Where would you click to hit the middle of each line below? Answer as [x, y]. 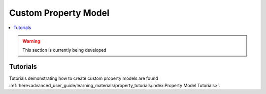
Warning [31, 41]
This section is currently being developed [65, 50]
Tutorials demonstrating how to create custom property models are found [84, 78]
